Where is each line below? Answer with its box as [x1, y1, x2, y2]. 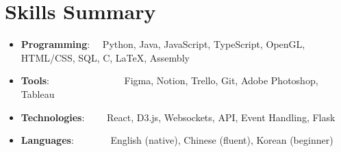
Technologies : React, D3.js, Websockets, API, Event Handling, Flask [21, 110, 336, 124]
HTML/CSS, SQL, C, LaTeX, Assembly [21, 50, 190, 64]
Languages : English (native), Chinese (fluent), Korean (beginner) [21, 133, 333, 147]
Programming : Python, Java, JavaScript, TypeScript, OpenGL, [21, 37, 305, 51]
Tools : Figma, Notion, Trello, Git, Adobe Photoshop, [21, 73, 318, 88]
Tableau [21, 86, 55, 101]
